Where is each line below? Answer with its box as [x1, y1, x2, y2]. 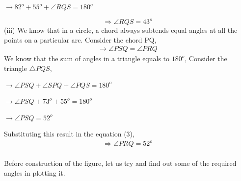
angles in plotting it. [4, 167, 65, 178]
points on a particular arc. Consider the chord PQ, [4, 34, 157, 45]
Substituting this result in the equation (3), [4, 129, 134, 139]
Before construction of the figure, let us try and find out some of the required [4, 158, 237, 168]
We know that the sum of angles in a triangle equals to [4, 53, 170, 64]
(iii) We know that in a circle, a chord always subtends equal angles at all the [4, 25, 238, 35]
